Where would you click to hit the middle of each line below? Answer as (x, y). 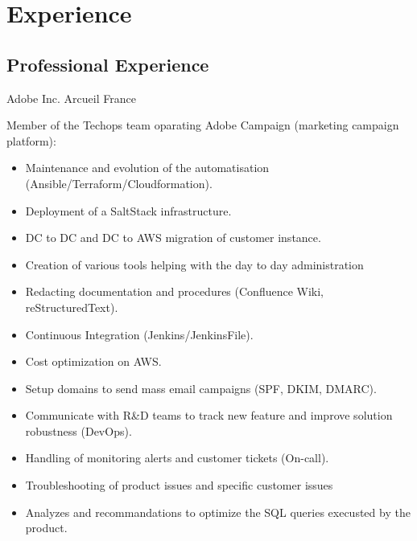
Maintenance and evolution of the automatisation (147, 168)
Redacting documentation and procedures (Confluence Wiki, (175, 291)
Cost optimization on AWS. (93, 361)
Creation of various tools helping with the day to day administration (194, 264)
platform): (31, 140)
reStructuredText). (72, 307)
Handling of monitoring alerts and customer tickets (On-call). (177, 458)
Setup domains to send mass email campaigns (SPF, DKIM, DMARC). (201, 388)
